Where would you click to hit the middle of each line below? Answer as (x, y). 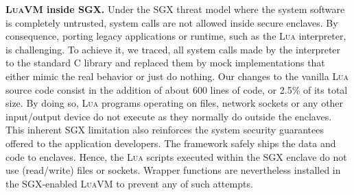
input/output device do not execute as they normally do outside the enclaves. (169, 116)
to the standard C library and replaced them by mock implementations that (165, 63)
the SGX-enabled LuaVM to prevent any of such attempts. (129, 183)
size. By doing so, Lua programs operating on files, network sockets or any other (175, 103)
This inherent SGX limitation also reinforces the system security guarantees (165, 130)
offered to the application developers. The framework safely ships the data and (171, 143)
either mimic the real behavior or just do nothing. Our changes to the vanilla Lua (177, 76)
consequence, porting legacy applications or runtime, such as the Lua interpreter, (176, 36)
